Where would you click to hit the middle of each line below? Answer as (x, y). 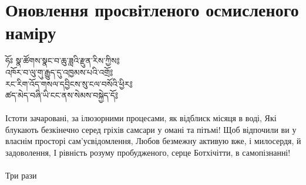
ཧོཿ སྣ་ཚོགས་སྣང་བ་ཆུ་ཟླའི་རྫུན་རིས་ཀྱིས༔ (63, 61)
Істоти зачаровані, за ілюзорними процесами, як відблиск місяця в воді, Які (141, 118)
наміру (31, 32)
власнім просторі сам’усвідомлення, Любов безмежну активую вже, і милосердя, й (153, 141)
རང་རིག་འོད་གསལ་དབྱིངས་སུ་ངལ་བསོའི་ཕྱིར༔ (69, 83)
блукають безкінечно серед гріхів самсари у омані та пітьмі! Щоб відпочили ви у (151, 129)
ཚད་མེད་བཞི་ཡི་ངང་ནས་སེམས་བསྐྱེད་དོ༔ (62, 95)
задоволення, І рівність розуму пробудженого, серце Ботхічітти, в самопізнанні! (148, 153)
